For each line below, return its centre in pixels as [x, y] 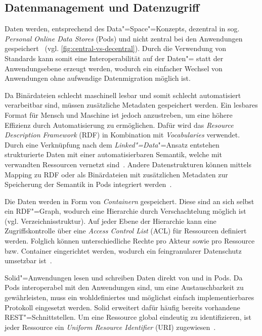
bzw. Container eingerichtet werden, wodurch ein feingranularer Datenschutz [123, 250]
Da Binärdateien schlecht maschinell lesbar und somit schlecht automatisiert [123, 95]
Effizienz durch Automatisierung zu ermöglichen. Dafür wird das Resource [119, 125]
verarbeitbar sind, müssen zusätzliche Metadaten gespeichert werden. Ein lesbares [131, 105]
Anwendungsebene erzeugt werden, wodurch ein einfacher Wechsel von [114, 68]
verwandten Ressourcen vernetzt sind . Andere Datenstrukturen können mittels [128, 164]
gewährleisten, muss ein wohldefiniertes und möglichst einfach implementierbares [129, 297]
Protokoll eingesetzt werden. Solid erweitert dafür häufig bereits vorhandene [122, 307]
